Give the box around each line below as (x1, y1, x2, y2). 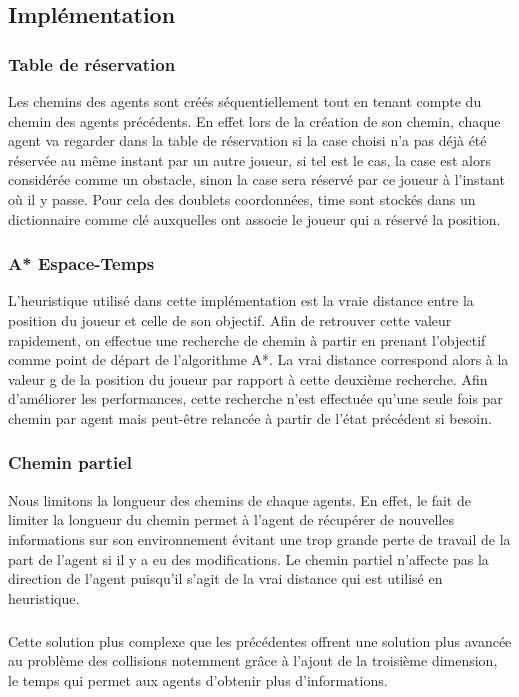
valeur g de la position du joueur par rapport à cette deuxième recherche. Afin (8, 368, 488, 389)
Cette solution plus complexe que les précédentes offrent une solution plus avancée (8, 630, 512, 651)
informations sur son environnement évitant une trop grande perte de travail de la (8, 528, 511, 549)
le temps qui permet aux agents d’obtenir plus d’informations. (8, 669, 388, 690)
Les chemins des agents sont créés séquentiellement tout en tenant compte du (8, 91, 482, 111)
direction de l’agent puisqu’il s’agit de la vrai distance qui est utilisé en (8, 568, 443, 589)
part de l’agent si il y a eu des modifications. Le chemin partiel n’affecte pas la (8, 548, 489, 569)
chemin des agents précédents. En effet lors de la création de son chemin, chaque (8, 110, 501, 131)
